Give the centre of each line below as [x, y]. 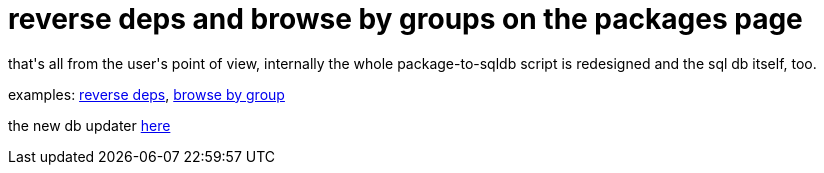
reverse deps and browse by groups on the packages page [405, 19]
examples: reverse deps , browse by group [146, 94]
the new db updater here [89, 125]
